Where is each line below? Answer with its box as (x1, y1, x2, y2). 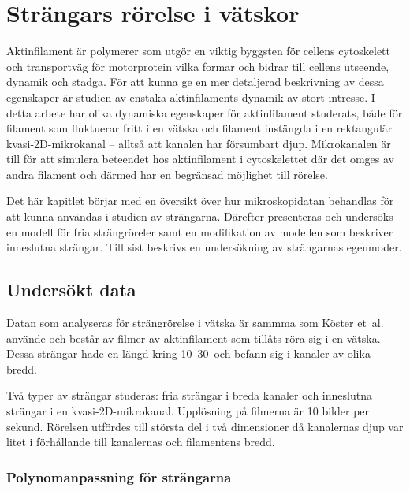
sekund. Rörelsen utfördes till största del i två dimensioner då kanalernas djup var (6, 418, 404, 434)
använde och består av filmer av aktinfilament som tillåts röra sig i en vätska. (6, 329, 381, 346)
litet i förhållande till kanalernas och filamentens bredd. (6, 433, 275, 450)
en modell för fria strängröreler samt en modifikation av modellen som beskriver (6, 223, 393, 240)
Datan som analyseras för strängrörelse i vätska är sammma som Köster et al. (6, 314, 384, 331)
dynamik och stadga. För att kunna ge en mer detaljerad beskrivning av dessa (6, 73, 384, 90)
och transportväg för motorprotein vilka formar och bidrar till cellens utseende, (6, 58, 389, 74)
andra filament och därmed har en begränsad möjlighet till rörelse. (6, 166, 328, 182)
